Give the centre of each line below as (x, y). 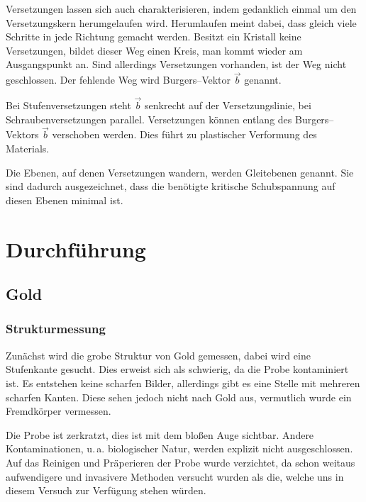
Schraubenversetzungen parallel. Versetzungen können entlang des (149, 119)
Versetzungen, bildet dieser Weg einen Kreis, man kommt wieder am (154, 50)
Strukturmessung (56, 329)
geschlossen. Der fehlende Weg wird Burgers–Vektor (118, 80)
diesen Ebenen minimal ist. (65, 200)
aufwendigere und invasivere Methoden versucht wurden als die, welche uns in (175, 476)
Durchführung (76, 249)
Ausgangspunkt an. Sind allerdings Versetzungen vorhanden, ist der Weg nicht (176, 64)
